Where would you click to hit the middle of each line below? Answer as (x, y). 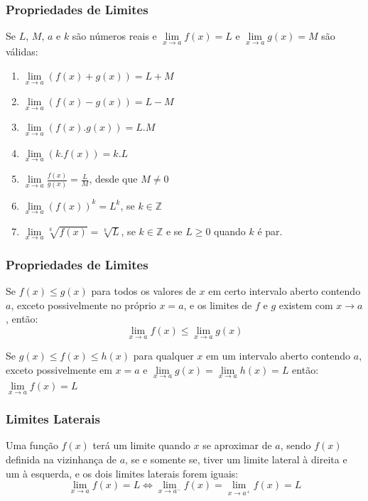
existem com (306, 305)
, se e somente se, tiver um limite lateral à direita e (236, 459)
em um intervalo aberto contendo (278, 356)
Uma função (32, 445)
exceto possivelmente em (59, 369)
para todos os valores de (144, 291)
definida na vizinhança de (61, 459)
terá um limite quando (141, 445)
